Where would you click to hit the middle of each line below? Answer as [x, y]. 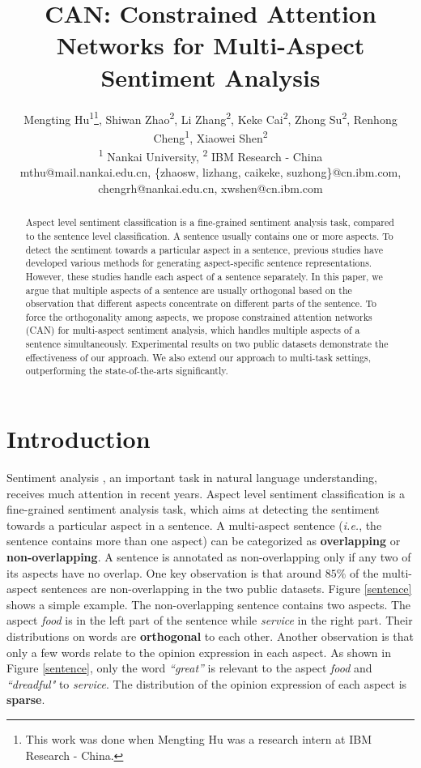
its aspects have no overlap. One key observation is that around [164, 572]
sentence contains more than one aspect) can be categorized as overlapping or [204, 541]
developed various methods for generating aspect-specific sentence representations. [199, 263]
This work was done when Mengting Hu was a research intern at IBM [199, 738]
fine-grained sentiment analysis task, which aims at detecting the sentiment [193, 509]
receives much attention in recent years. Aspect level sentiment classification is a [206, 493]
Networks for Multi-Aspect [210, 45]
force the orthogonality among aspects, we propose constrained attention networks [199, 316]
